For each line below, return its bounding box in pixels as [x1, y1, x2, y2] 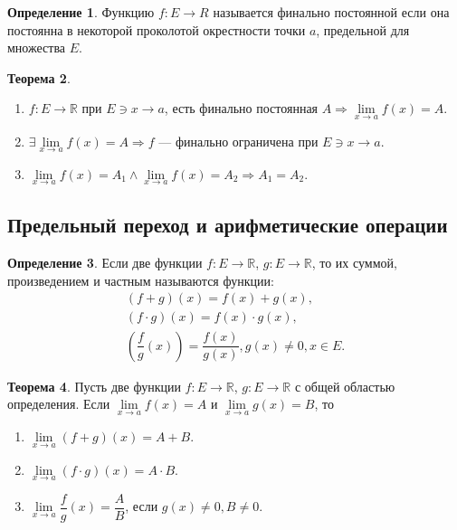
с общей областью [294, 376, 395, 395]
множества [7, 38, 66, 57]
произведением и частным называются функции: [7, 270, 274, 289]
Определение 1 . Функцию [7, 3, 155, 21]
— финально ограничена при [158, 131, 319, 150]
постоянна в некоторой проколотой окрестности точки [7, 20, 306, 39]
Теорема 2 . [7, 68, 71, 87]
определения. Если [7, 394, 110, 413]
